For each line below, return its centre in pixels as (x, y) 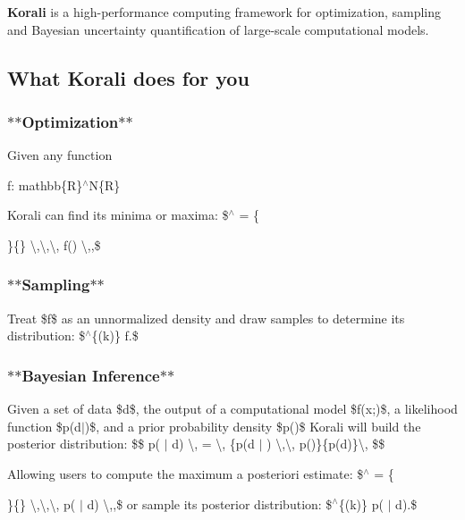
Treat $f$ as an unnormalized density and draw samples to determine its (206, 318)
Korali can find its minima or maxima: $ (118, 215)
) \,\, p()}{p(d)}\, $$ (326, 444)
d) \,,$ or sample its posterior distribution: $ (210, 503)
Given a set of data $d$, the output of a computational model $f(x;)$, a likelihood (232, 409)
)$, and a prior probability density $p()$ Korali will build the (253, 426)
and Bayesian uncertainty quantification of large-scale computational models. (218, 29)
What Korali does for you (128, 77)
